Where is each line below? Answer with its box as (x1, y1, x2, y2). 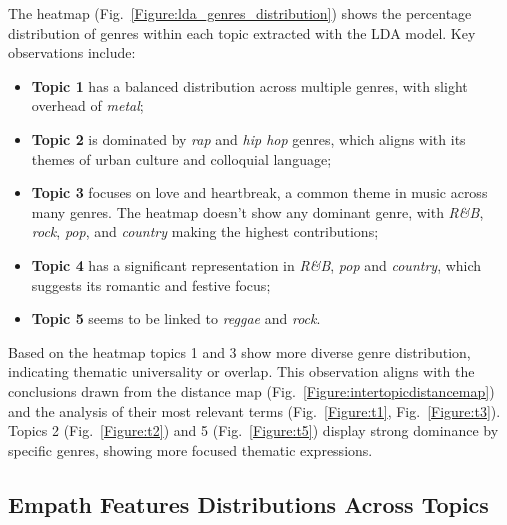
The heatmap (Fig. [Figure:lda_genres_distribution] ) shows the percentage (8, 3, 472, 23)
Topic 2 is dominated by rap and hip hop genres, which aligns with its (31, 128, 466, 149)
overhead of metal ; (31, 95, 144, 116)
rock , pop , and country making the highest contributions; (31, 221, 379, 242)
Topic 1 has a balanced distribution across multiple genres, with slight (31, 75, 468, 96)
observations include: (8, 42, 136, 63)
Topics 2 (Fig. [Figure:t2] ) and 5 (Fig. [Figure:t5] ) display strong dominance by (8, 420, 499, 441)
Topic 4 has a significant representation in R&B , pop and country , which (31, 254, 482, 275)
